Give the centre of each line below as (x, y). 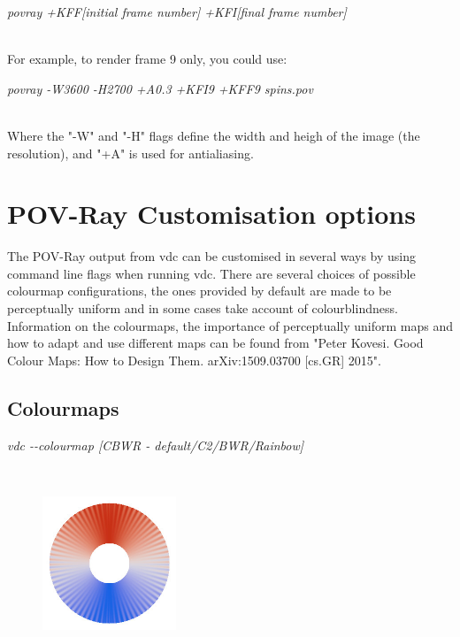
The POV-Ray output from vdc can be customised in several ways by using (212, 256)
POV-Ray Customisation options (211, 214)
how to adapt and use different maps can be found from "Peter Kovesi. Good (215, 343)
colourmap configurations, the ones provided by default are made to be (199, 291)
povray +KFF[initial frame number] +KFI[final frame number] (177, 12)
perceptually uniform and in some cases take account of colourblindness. (203, 308)
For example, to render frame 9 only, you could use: (147, 59)
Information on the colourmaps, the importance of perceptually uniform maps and (230, 325)
